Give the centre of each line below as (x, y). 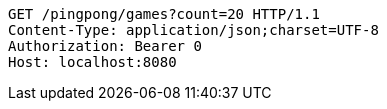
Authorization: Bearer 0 (105, 46)
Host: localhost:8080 (92, 62)
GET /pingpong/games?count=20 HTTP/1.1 (164, 14)
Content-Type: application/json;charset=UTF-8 (193, 30)
